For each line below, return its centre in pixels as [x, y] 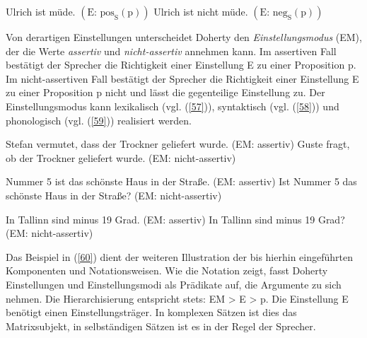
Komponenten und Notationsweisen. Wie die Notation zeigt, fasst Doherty [167, 270]
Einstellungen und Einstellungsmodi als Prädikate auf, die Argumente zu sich [174, 284]
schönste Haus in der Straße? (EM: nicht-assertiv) [114, 195]
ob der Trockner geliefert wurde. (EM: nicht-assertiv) [121, 157]
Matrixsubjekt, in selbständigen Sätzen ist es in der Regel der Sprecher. [161, 326]
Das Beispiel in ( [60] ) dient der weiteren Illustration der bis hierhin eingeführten [179, 256]
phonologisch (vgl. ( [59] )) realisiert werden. [99, 120]
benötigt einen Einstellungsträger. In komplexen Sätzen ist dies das [151, 312]
